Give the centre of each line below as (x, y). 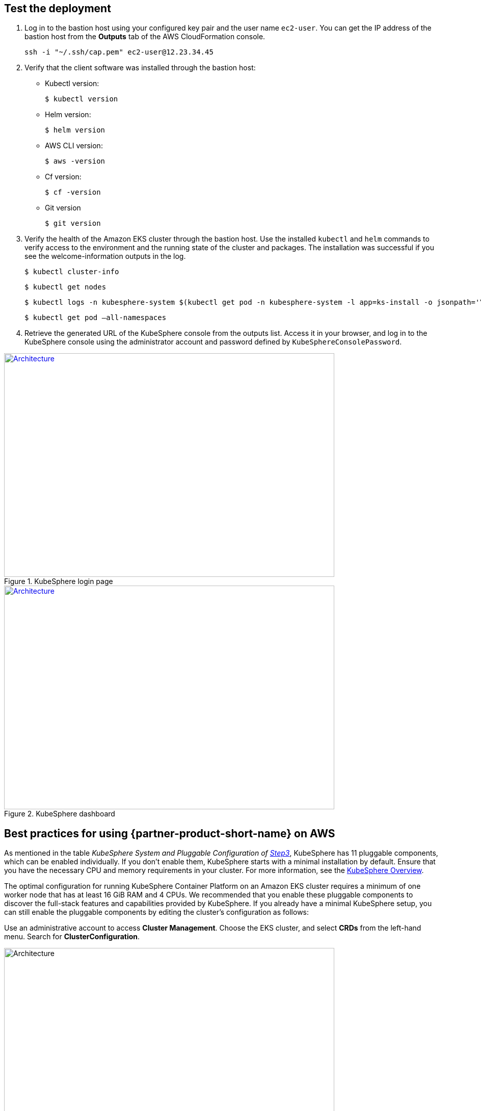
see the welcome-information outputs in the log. (105, 256)
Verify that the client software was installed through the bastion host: (140, 68)
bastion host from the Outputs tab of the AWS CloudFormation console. (145, 37)
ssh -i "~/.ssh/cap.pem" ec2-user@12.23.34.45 (119, 52)
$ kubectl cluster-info (72, 272)
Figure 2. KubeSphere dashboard (60, 814)
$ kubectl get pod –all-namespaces (96, 318)
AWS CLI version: (74, 146)
